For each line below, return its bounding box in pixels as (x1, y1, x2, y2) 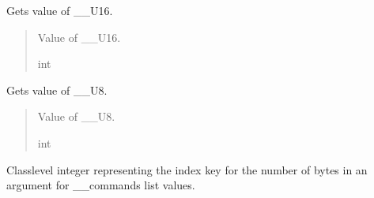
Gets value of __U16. (6, 2, 113, 18)
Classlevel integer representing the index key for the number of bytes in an (6, 161, 368, 177)
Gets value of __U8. (6, 81, 108, 98)
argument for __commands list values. (6, 177, 195, 193)
